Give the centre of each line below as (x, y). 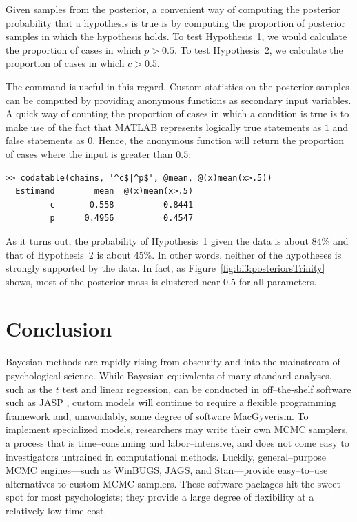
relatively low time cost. (56, 510)
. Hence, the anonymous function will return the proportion (218, 140)
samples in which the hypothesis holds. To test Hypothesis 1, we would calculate (176, 36)
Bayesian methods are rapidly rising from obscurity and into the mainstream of (173, 362)
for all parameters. (278, 281)
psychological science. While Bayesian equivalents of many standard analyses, (169, 375)
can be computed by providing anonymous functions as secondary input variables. (178, 100)
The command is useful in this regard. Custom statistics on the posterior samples (177, 86)
